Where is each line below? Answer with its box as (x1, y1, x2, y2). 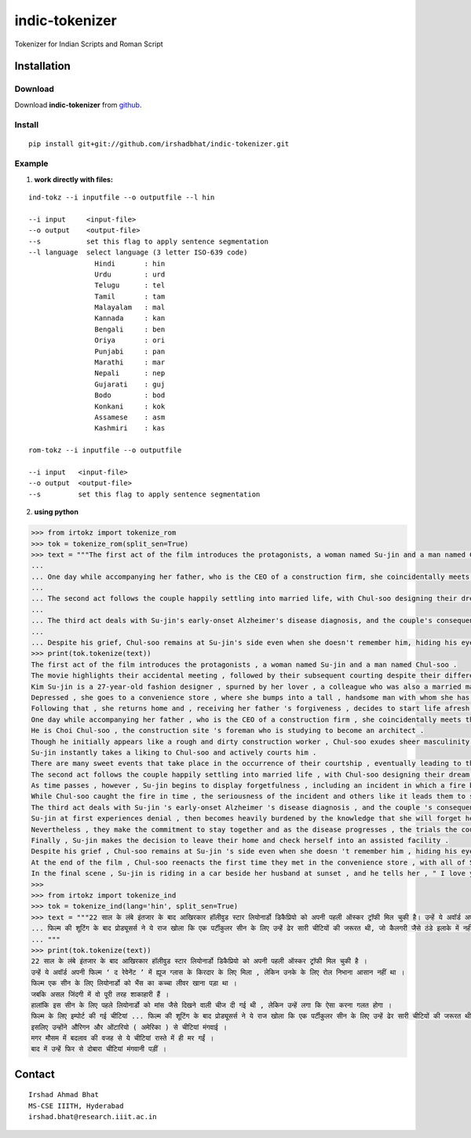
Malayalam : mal (94, 303, 166, 312)
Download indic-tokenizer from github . (14, 100, 142, 109)
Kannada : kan (94, 314, 166, 323)
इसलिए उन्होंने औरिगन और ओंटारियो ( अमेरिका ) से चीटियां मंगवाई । (31, 1023, 228, 1032)
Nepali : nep (94, 369, 166, 378)
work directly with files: (34, 174, 114, 184)
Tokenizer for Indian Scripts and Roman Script (14, 39, 164, 49)
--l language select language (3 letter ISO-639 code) (28, 248, 248, 257)
